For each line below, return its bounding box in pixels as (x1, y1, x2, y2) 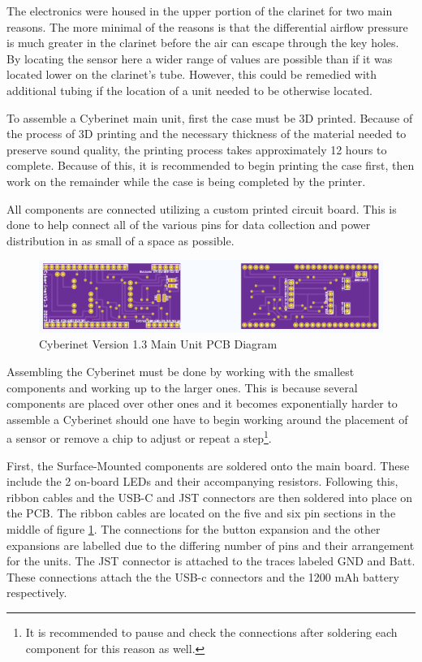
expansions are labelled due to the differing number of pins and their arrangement (6, 536, 415, 553)
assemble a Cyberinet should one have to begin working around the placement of (6, 410, 408, 427)
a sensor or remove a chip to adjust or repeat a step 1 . (6, 427, 272, 446)
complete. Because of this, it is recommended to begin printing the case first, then (6, 157, 415, 174)
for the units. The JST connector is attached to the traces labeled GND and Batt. (6, 552, 416, 569)
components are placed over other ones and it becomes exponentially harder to (6, 395, 398, 412)
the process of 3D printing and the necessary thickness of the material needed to (6, 125, 407, 142)
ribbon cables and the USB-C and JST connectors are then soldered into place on (6, 488, 413, 505)
